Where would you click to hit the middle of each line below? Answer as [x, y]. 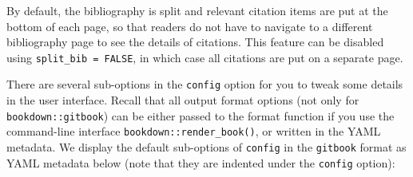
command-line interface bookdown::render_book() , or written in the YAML [194, 131]
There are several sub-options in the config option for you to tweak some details [205, 84]
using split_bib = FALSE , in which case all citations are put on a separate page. [205, 57]
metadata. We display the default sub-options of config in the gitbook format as [206, 147]
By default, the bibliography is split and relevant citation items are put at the [197, 10]
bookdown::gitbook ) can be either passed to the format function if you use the [201, 115]
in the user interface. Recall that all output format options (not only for [183, 100]
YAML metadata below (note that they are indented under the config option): [201, 162]
